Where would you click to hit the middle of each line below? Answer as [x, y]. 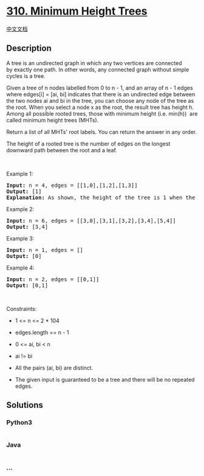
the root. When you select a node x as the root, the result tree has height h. [100, 107]
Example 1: [20, 173]
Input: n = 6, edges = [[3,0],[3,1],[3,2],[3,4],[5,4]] [91, 221]
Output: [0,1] [27, 285]
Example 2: [20, 209]
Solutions [25, 405]
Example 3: [20, 238]
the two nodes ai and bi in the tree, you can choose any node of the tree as [100, 100]
